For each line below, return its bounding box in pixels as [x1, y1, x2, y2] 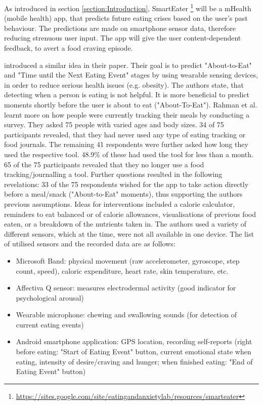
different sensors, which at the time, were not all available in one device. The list [4, 228, 254, 239]
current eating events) [16, 319, 84, 329]
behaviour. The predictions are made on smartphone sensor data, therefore [4, 22, 236, 33]
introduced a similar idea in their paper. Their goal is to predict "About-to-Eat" [4, 59, 252, 70]
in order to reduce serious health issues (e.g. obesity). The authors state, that [4, 79, 244, 90]
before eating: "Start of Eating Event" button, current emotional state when [16, 346, 251, 357]
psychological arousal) [16, 292, 84, 303]
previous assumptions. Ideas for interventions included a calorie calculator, [4, 198, 235, 209]
